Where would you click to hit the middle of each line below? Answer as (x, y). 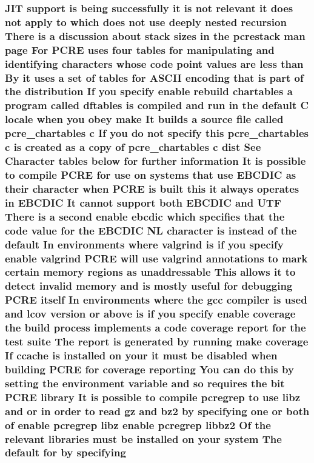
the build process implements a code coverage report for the (155, 328)
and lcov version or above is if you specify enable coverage (150, 314)
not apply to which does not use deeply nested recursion (146, 22)
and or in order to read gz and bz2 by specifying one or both (157, 411)
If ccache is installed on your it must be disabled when (141, 355)
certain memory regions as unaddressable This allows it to (150, 272)
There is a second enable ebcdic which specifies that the (145, 216)
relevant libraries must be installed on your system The (143, 438)
